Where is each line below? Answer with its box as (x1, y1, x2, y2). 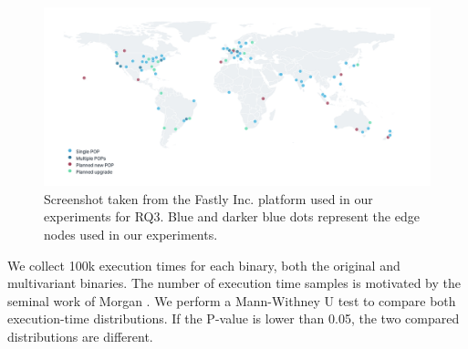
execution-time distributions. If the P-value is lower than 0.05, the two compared (7, 309, 460, 328)
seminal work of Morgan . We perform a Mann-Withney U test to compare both (7, 291, 456, 310)
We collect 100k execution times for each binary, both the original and (7, 255, 400, 274)
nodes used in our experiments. (44, 225, 218, 244)
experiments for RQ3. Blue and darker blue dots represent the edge (44, 207, 420, 226)
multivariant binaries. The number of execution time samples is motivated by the (7, 273, 462, 293)
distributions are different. (7, 327, 153, 346)
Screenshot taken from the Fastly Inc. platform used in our (44, 189, 373, 208)
